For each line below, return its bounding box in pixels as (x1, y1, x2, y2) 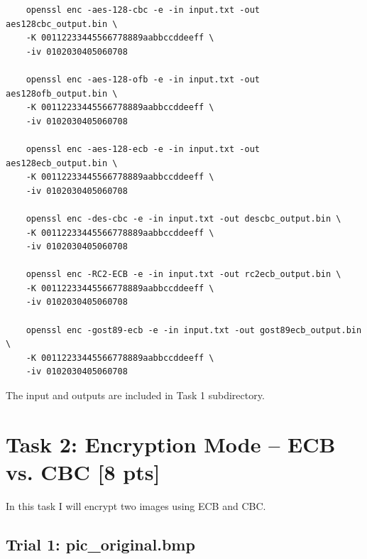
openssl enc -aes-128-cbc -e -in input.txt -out (26, 5, 260, 15)
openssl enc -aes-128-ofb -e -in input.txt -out (26, 74, 260, 85)
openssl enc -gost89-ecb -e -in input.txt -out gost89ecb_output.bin (26, 325, 362, 335)
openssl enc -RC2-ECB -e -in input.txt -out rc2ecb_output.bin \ (26, 269, 341, 280)
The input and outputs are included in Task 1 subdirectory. (6, 388, 265, 403)
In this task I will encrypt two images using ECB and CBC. (6, 498, 266, 513)
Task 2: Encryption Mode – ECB (6, 429, 336, 458)
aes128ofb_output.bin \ (6, 88, 118, 99)
